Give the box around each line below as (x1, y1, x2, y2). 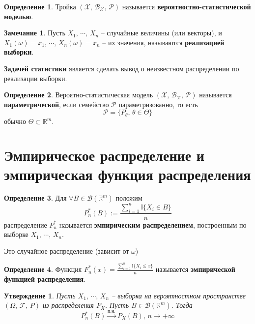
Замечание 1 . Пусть (4, 28, 65, 38)
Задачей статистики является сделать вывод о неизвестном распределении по (4, 63, 239, 73)
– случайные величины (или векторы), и (101, 28, 222, 38)
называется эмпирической (155, 264, 235, 274)
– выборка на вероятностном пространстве (112, 290, 246, 300)
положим (115, 193, 142, 203)
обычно (4, 116, 27, 126)
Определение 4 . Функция (4, 264, 82, 274)
